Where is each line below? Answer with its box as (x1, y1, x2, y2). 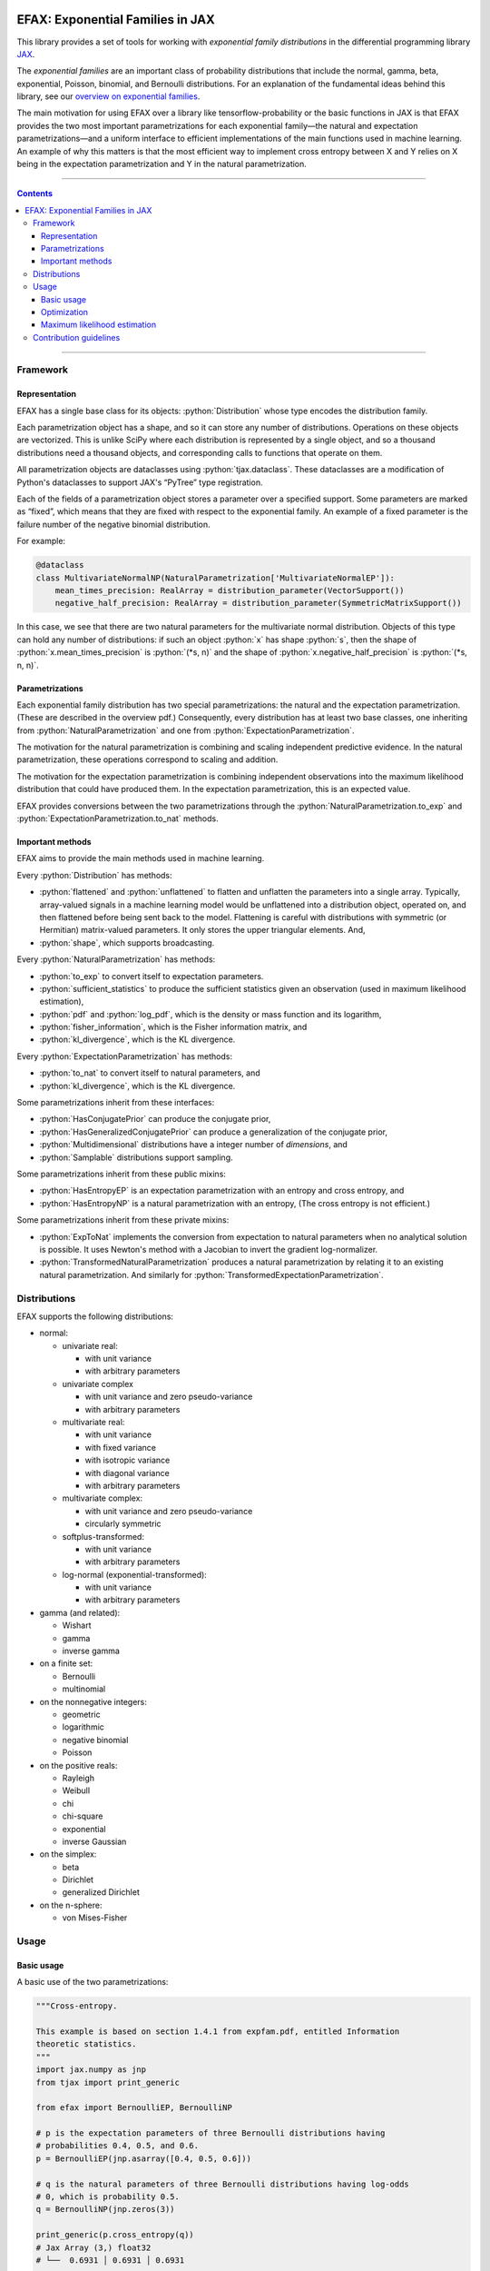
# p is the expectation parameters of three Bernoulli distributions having (35, 2128, 386, 2138)
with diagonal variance (84, 1467, 170, 1478)
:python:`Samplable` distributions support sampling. (39, 1152, 233, 1163)
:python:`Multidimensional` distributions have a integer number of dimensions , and (39, 1139, 348, 1150)
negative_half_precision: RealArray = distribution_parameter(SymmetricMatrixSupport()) (54, 598, 462, 609)
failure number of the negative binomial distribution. (16, 519, 211, 530)
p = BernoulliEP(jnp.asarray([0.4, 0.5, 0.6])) (35, 2153, 251, 2164)
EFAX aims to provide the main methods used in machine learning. (16, 853, 265, 864)
